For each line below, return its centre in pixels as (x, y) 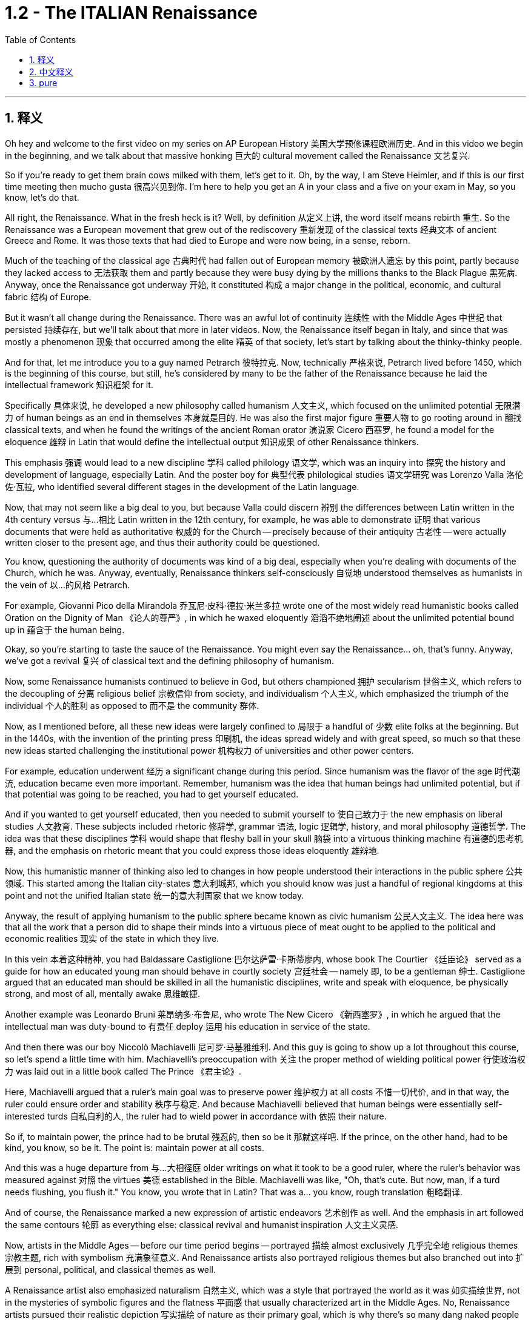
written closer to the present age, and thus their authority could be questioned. (162, 542)
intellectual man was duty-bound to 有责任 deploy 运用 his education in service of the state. (188, 1026)
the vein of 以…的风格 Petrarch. (67, 585)
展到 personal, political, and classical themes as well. (110, 1269)
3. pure (43, 82)
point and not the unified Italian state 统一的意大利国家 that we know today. (155, 895)
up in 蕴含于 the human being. (65, 629)
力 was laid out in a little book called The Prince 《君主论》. (123, 1071)
